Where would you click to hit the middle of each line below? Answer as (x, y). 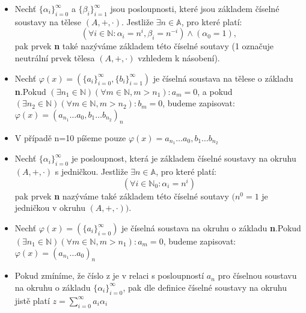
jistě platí (32, 300)
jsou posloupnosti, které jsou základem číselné (195, 8)
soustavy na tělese (48, 21)
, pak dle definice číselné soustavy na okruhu (205, 287)
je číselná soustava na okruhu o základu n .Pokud (211, 228)
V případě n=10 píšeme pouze (70, 137)
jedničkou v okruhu (50, 208)
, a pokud (215, 91)
